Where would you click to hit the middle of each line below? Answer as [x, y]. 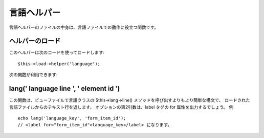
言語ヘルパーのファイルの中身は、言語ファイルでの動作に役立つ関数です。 [84, 27]
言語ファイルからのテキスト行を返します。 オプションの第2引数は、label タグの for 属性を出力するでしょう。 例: [122, 107]
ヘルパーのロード [35, 41]
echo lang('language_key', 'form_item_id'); [72, 118]
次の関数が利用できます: [33, 75]
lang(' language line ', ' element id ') [65, 89]
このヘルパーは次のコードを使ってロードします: [57, 52]
